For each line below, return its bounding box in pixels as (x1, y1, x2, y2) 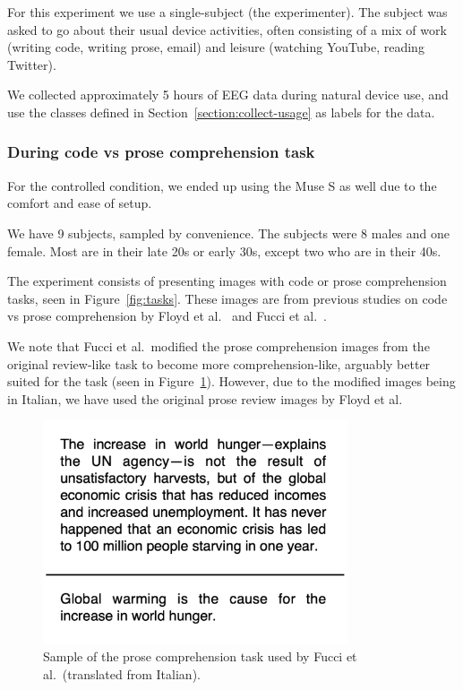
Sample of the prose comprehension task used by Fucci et (43, 647, 357, 666)
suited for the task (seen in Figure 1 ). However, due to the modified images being (7, 372, 456, 391)
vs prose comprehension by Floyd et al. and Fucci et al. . (7, 306, 327, 325)
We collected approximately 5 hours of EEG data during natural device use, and (7, 85, 449, 104)
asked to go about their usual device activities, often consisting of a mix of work (7, 20, 447, 39)
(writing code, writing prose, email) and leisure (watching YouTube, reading (7, 38, 424, 56)
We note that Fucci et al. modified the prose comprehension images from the (7, 336, 430, 355)
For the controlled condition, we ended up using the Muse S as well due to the (7, 176, 437, 194)
